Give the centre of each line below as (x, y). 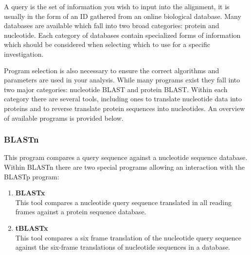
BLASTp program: (32, 176)
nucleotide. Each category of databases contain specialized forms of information (122, 35)
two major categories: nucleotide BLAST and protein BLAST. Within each (116, 89)
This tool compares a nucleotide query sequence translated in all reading (123, 202)
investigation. (24, 54)
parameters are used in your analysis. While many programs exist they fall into (122, 80)
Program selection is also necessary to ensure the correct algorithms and (112, 70)
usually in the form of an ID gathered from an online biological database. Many (123, 16)
